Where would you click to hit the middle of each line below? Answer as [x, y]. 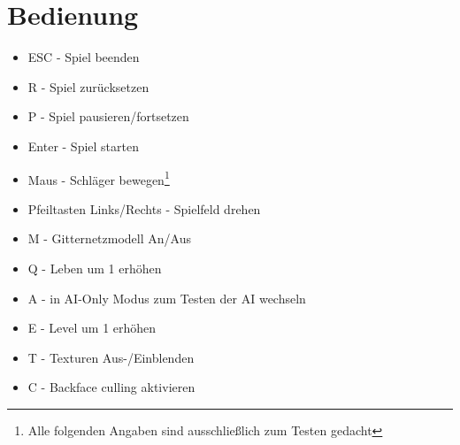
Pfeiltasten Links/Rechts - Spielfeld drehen [144, 208]
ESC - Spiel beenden [84, 57]
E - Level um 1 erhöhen [92, 328]
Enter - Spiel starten [83, 146]
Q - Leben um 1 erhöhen [95, 268]
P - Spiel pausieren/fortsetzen [108, 116]
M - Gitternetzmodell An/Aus [109, 238]
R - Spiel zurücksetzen [88, 86]
